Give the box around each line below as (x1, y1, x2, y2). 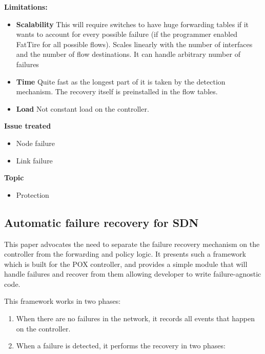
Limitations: (4, 2, 48, 12)
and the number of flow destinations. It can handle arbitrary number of (16, 49, 240, 59)
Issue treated (4, 120, 51, 131)
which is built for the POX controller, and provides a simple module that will (4, 258, 248, 269)
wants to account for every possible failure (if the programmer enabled (16, 29, 238, 39)
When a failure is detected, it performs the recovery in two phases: (16, 340, 226, 351)
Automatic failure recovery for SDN (4, 214, 199, 230)
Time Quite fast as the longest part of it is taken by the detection (16, 76, 226, 87)
